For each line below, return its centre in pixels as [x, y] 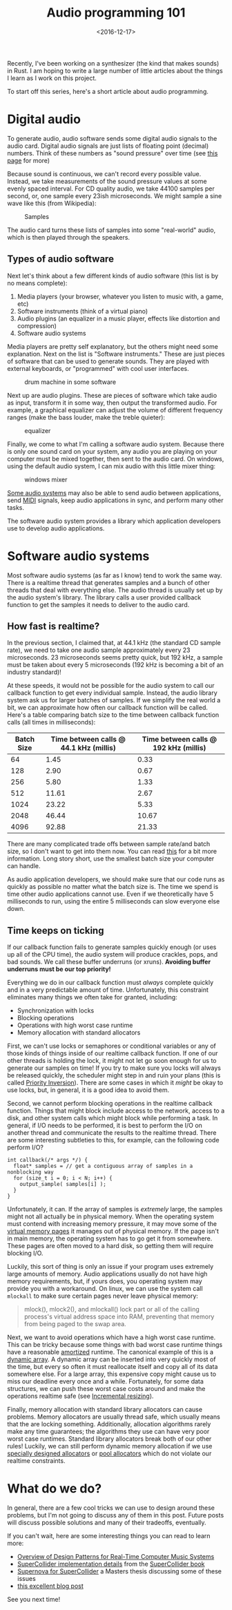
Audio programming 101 [116, 13]
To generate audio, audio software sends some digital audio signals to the [112, 138]
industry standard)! [35, 672]
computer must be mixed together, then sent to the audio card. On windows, [116, 459]
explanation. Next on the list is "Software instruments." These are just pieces [116, 354]
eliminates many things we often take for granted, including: [92, 997]
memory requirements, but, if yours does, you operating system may [105, 1281]
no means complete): [37, 283]
